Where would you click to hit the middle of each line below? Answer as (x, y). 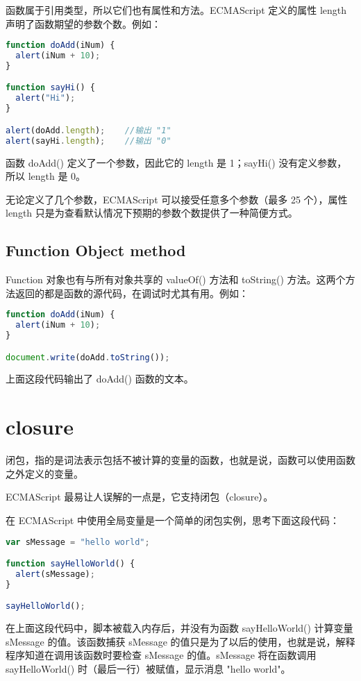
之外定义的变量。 (44, 473)
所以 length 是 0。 (46, 176)
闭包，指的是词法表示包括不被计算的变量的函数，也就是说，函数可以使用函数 (180, 460)
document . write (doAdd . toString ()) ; (88, 357)
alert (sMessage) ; (55, 574)
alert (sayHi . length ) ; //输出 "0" (89, 141)
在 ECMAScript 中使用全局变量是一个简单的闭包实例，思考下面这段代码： (173, 520)
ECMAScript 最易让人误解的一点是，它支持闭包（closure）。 (140, 497)
